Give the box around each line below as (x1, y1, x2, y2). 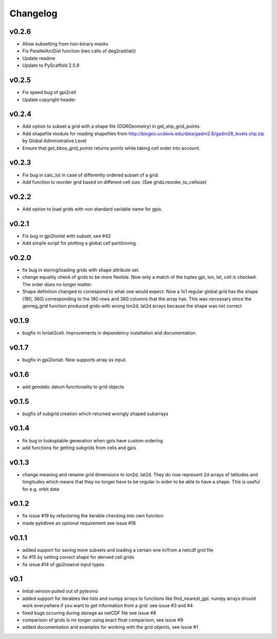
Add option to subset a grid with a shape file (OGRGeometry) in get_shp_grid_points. (22, 123, 201, 129)
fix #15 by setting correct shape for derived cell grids (22, 554, 134, 560)
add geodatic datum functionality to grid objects (22, 383, 124, 390)
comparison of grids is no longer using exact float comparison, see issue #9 (22, 617, 184, 623)
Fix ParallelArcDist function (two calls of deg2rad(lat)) (22, 48, 136, 54)
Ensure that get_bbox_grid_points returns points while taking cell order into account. (22, 145, 201, 151)
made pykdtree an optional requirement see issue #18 (22, 520, 136, 526)
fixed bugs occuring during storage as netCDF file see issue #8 (22, 610, 156, 616)
